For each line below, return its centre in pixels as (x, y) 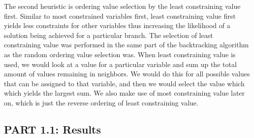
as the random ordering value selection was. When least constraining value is (120, 54)
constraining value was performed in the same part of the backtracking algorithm (127, 45)
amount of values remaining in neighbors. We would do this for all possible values (127, 74)
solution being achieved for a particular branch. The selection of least (109, 35)
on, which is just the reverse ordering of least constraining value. (101, 102)
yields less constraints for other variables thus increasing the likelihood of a (117, 25)
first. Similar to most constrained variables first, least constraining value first (120, 16)
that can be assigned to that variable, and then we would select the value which (124, 83)
